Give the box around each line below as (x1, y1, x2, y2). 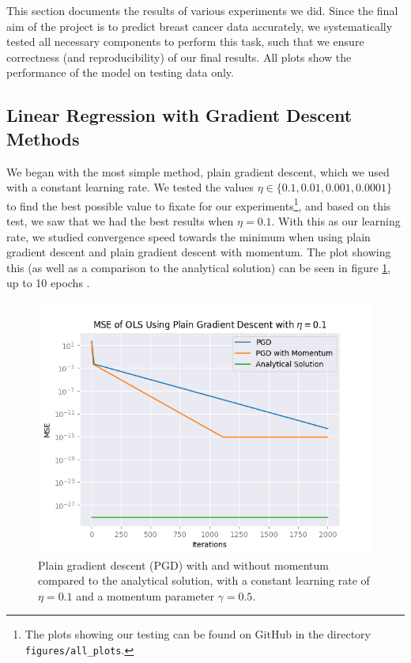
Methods (6, 126, 80, 150)
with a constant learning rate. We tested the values (6, 179, 254, 195)
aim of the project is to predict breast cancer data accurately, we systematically (6, 17, 393, 34)
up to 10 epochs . (6, 275, 90, 291)
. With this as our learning (271, 213, 401, 229)
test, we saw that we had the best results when (6, 213, 234, 229)
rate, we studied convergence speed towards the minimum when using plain (6, 228, 371, 244)
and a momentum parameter (76, 587, 214, 604)
